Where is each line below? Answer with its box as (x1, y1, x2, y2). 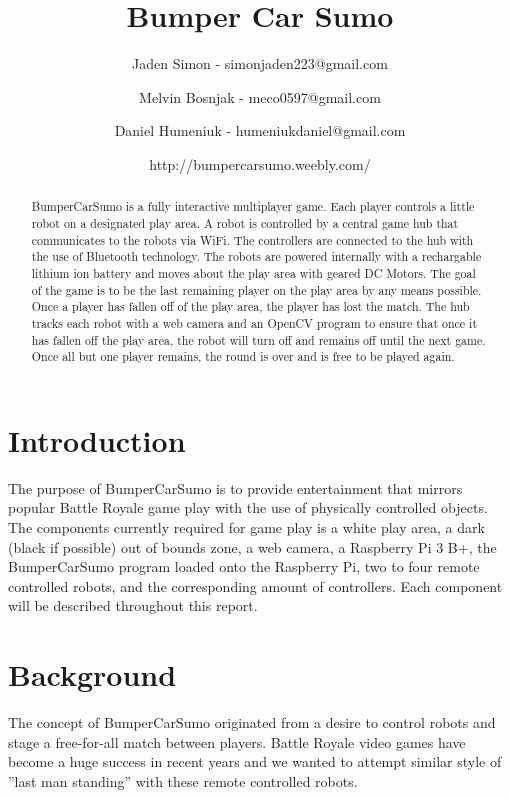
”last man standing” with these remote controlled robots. (8, 770, 358, 791)
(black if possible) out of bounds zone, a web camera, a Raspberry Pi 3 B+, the (8, 536, 497, 557)
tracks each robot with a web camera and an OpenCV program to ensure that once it (31, 314, 478, 331)
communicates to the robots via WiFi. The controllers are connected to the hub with (31, 231, 474, 248)
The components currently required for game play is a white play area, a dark (8, 516, 485, 537)
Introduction (8, 419, 186, 460)
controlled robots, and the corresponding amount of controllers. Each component (8, 575, 503, 596)
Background (8, 654, 177, 695)
